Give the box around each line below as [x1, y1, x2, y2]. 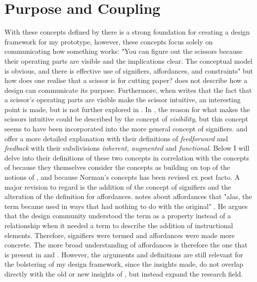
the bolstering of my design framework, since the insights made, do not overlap [4, 259, 244, 269]
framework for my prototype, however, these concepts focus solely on [4, 36, 213, 46]
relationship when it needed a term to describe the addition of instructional [4, 220, 233, 230]
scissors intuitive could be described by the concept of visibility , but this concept [4, 114, 249, 124]
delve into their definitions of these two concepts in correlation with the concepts [4, 152, 250, 162]
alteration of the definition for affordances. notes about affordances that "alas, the [4, 191, 252, 201]
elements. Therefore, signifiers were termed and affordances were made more [4, 230, 235, 240]
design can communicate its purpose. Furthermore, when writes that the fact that [4, 84, 252, 95]
